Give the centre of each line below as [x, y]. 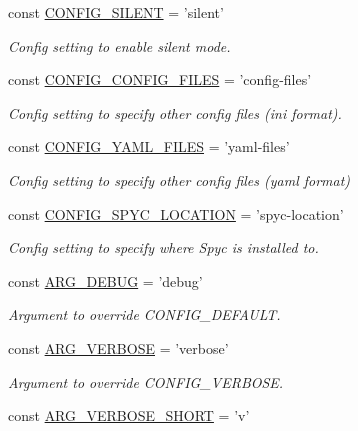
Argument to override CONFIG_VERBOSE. [146, 381]
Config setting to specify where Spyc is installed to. [163, 247]
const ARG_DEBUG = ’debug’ [105, 280]
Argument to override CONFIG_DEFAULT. [144, 314]
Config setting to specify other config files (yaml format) [179, 179]
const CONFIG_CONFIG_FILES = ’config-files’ [160, 79]
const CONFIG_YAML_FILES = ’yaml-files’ [149, 146]
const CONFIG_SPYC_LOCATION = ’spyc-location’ [176, 213]
